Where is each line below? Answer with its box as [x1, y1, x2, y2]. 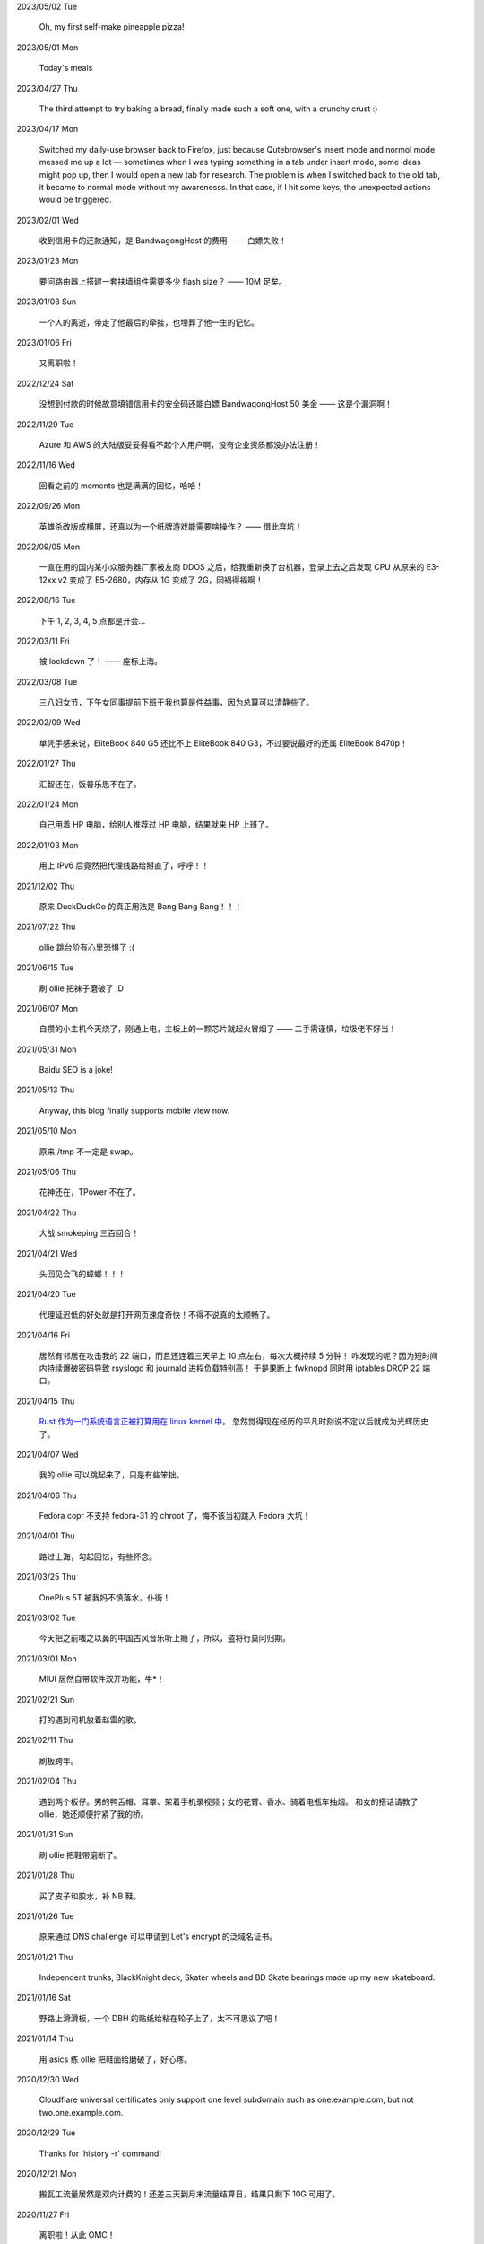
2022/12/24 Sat [16, 378, 74, 389]
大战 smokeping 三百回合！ [39, 1228, 140, 1239]
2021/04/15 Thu [16, 1396, 75, 1407]
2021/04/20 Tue [16, 1289, 76, 1300]
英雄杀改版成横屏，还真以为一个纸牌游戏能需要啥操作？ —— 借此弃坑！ [39, 521, 303, 531]
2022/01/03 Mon [16, 839, 79, 850]
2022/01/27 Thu [16, 758, 76, 769]
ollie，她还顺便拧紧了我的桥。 [39, 1809, 149, 1819]
